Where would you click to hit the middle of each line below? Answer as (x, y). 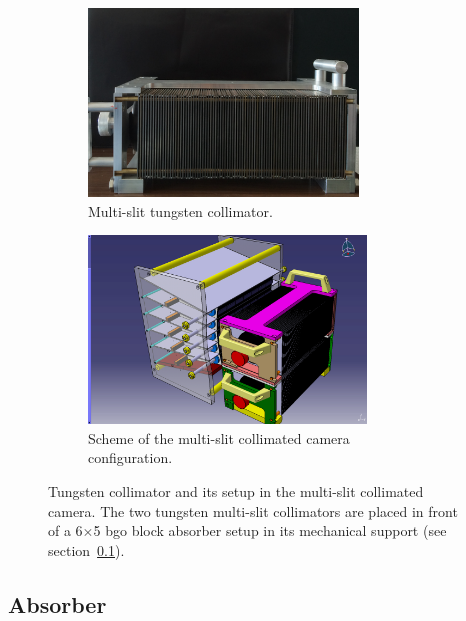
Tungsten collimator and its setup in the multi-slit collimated (236, 490)
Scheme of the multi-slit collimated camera (219, 437)
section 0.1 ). (86, 549)
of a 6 (65, 530)
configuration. (130, 457)
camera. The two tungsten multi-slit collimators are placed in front (253, 510)
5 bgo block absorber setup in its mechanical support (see (270, 530)
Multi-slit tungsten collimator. (180, 210)
